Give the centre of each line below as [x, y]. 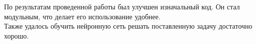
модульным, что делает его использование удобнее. [82, 16]
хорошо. [17, 35]
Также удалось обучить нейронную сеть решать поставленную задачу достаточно [128, 26]
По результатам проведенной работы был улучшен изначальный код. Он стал [122, 6]
